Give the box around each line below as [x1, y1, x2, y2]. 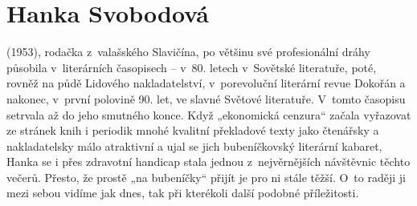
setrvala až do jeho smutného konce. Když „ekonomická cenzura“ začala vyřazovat [6, 106, 411, 123]
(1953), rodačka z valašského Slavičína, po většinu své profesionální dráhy [6, 43, 370, 60]
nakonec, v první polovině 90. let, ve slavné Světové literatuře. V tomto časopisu [6, 90, 406, 107]
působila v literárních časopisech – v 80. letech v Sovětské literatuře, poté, [6, 59, 377, 75]
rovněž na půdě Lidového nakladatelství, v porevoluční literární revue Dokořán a [6, 75, 406, 91]
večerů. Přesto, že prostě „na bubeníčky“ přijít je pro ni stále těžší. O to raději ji [6, 168, 406, 185]
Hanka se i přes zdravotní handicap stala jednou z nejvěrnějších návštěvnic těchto [6, 153, 411, 170]
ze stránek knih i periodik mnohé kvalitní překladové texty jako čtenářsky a [6, 122, 379, 139]
